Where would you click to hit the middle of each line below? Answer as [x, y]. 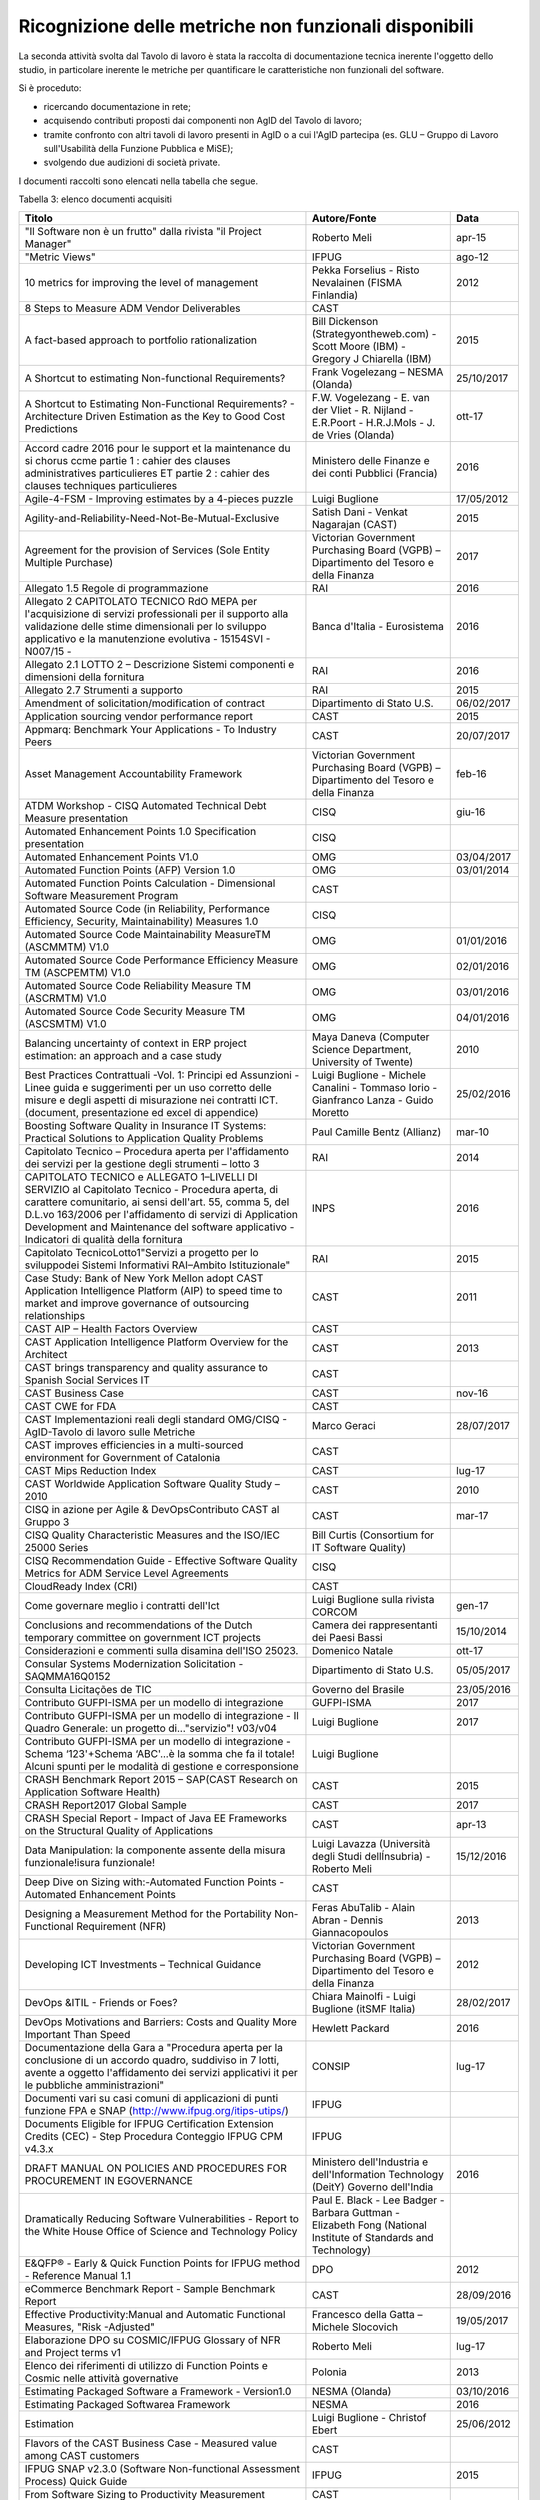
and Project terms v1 [73, 2353]
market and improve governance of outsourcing [137, 1303]
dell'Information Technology [377, 2175]
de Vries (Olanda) [353, 435]
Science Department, [361, 1050]
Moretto [330, 1113]
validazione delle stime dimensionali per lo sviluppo [145, 627]
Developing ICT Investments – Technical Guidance [143, 1965]
